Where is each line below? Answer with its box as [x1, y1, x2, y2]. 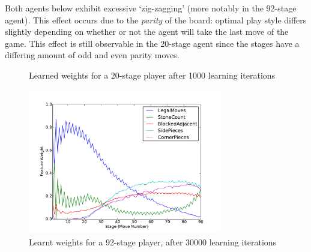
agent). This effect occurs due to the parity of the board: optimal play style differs [5, 13, 307, 26]
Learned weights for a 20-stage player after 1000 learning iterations [29, 68, 276, 81]
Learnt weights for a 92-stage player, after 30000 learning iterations [29, 235, 277, 248]
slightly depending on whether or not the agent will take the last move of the [5, 25, 289, 38]
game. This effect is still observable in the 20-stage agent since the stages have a [5, 37, 300, 49]
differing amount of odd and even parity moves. [5, 49, 180, 61]
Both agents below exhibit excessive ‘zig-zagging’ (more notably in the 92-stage [5, 2, 297, 14]
